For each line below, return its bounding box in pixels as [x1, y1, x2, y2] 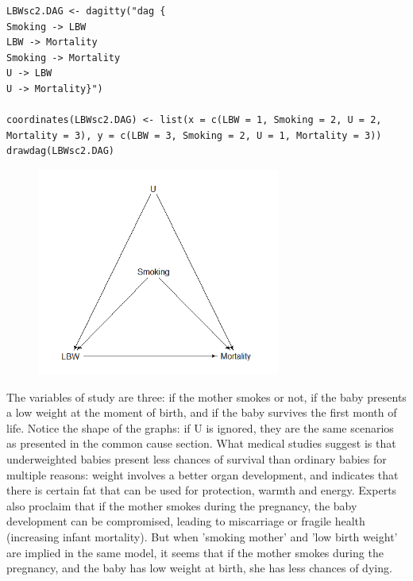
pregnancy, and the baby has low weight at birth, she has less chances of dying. [6, 560, 392, 576]
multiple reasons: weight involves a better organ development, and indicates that [6, 466, 399, 483]
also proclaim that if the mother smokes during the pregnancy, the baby [6, 497, 357, 514]
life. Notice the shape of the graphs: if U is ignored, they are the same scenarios [6, 419, 394, 436]
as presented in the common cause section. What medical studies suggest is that [6, 435, 396, 452]
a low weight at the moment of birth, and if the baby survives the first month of [6, 404, 397, 421]
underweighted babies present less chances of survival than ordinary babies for [6, 450, 387, 467]
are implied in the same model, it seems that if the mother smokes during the [6, 544, 384, 560]
